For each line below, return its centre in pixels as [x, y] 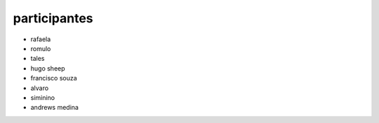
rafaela [41, 39]
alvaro [40, 88]
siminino [43, 97]
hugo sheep [48, 68]
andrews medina [54, 108]
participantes [53, 18]
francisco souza [54, 78]
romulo [41, 48]
